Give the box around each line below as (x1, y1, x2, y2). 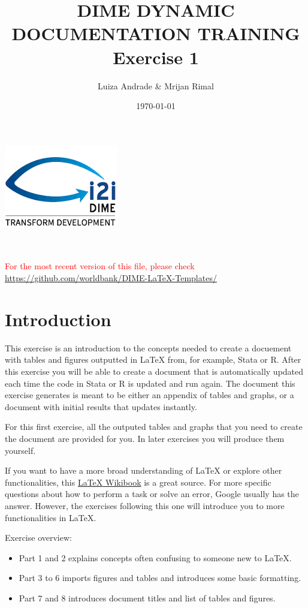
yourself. (5, 444, 36, 456)
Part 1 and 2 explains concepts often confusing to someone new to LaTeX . (19, 551, 292, 564)
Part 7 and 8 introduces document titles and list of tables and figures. (19, 591, 276, 604)
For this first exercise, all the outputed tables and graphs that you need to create (5, 420, 303, 433)
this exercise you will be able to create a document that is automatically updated (5, 365, 304, 377)
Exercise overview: (5, 531, 72, 544)
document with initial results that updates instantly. (5, 400, 197, 413)
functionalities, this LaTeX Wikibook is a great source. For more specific (5, 475, 271, 488)
